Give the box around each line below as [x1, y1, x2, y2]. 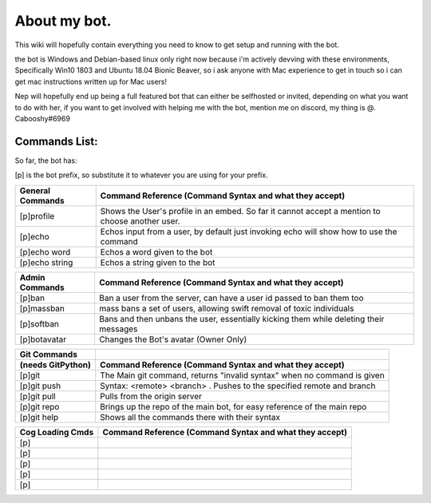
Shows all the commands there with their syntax [100, 411, 281, 422]
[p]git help [19, 411, 59, 422]
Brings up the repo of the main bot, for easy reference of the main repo [100, 401, 367, 412]
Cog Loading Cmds [19, 426, 94, 438]
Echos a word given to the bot [100, 246, 213, 257]
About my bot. [14, 12, 112, 30]
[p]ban [19, 292, 45, 303]
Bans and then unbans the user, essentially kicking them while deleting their [98, 313, 385, 324]
